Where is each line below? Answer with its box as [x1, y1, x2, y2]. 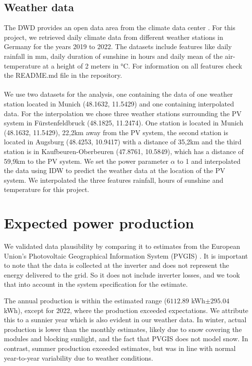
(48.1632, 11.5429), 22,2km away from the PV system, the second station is [4, 127, 229, 137]
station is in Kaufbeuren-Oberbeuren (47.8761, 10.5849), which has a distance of [4, 146, 244, 156]
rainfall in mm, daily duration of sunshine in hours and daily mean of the [4, 51, 223, 61]
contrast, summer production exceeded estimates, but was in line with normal [4, 343, 236, 353]
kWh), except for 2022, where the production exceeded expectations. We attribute [4, 305, 249, 315]
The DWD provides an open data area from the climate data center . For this [4, 22, 235, 33]
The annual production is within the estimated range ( [4, 295, 167, 305]
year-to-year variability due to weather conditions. [4, 352, 153, 363]
